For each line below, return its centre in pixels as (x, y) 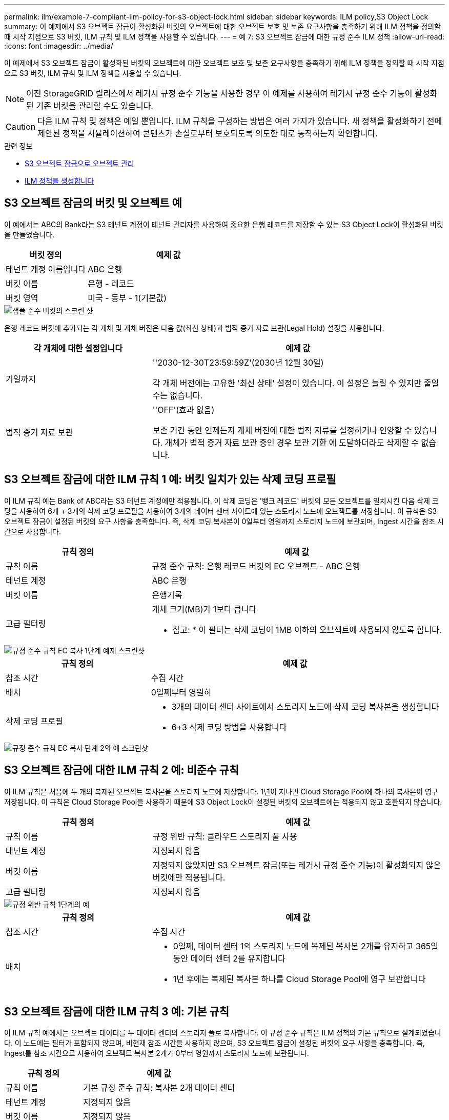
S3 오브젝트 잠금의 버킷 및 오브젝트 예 (93, 203)
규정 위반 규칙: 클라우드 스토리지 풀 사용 (225, 836)
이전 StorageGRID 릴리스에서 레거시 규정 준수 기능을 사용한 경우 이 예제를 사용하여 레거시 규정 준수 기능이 (219, 93)
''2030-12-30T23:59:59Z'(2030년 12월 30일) (238, 362)
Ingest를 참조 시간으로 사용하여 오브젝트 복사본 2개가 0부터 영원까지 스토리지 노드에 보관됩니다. (157, 1053)
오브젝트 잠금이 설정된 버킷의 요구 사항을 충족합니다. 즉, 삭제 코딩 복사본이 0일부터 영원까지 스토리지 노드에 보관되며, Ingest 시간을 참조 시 (224, 521)
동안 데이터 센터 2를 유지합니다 (229, 958)
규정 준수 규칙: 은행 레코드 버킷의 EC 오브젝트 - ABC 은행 (256, 566)
